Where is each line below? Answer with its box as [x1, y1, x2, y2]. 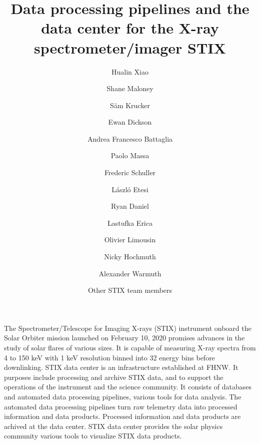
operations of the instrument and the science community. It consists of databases [4, 381, 251, 392]
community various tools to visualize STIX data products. [4, 430, 182, 441]
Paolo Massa [110, 150, 149, 161]
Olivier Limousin [104, 234, 156, 245]
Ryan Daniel [111, 201, 149, 211]
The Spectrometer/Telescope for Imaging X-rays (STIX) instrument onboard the [4, 322, 251, 333]
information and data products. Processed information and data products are [4, 411, 241, 421]
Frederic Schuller [104, 167, 156, 178]
